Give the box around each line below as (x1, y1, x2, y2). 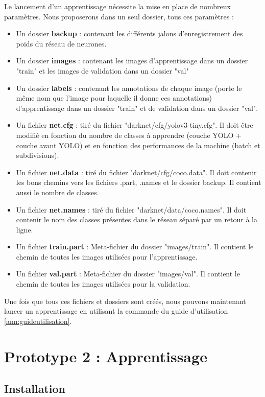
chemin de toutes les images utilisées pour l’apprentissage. (16, 251, 198, 262)
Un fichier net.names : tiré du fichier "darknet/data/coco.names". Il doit (16, 204, 247, 215)
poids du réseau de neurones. (16, 38, 107, 49)
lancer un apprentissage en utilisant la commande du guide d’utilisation (4, 306, 228, 316)
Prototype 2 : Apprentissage (4, 345, 207, 366)
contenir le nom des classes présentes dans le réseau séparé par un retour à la (16, 214, 258, 225)
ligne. (16, 224, 33, 235)
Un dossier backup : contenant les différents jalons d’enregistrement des (16, 28, 243, 39)
